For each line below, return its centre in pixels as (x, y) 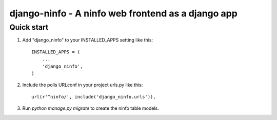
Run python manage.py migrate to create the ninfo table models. (91, 108)
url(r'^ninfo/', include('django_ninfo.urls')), (94, 97)
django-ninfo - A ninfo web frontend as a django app (124, 13)
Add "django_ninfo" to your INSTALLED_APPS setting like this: (88, 40)
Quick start (29, 27)
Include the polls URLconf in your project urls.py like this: (83, 85)
